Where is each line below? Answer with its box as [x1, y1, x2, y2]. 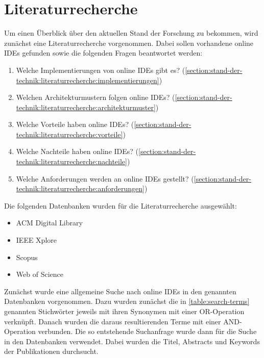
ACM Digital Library [16, 217, 83, 228]
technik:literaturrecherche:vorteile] [16, 129, 123, 139]
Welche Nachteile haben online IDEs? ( [16, 146, 139, 157]
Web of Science [16, 269, 63, 279]
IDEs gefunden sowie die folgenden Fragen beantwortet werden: [4, 47, 203, 58]
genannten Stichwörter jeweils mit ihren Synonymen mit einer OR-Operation [4, 306, 245, 316]
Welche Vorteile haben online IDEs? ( [16, 119, 134, 130]
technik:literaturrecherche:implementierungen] [16, 74, 159, 85]
